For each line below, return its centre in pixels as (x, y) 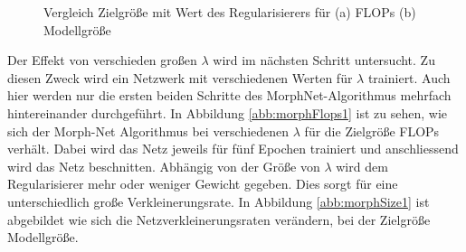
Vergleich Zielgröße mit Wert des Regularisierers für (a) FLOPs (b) (230, 12)
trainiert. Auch (409, 77)
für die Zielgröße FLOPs (372, 131)
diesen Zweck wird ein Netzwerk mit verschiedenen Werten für (180, 77)
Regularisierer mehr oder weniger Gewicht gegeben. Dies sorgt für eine (203, 184)
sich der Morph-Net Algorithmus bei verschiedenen (148, 131)
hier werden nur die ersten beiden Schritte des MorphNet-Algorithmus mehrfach (229, 95)
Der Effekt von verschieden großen (102, 60)
